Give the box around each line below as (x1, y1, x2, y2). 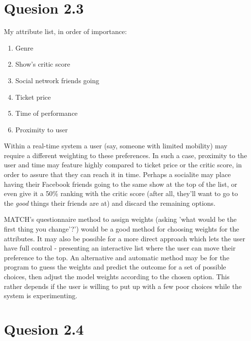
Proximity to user (15, 124, 68, 134)
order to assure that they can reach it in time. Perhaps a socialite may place (4, 169, 231, 179)
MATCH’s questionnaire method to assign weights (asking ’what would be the (4, 214, 237, 224)
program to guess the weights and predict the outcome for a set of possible (4, 262, 226, 272)
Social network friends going (15, 75, 100, 85)
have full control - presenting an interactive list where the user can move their (4, 243, 236, 253)
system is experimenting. (4, 290, 78, 301)
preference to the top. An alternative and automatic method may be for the (4, 252, 230, 262)
